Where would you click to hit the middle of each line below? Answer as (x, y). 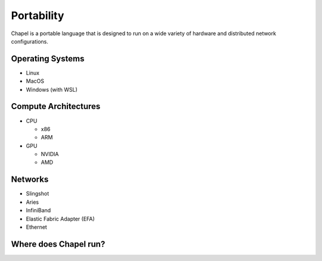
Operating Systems (48, 59)
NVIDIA (50, 154)
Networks (30, 180)
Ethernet (36, 227)
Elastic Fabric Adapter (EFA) (60, 219)
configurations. (30, 41)
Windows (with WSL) (52, 89)
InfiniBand (38, 210)
